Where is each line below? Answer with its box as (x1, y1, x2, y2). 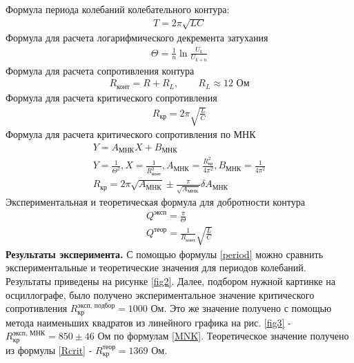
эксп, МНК (12, 329, 46, 337)
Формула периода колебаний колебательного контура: (6, 2, 230, 16)
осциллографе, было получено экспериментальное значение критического (6, 287, 315, 302)
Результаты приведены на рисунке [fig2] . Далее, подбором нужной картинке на (6, 273, 335, 288)
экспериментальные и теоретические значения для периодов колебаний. (6, 260, 306, 275)
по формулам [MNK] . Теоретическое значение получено (114, 328, 349, 343)
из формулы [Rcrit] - (6, 342, 92, 357)
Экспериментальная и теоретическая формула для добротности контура (6, 195, 305, 209)
